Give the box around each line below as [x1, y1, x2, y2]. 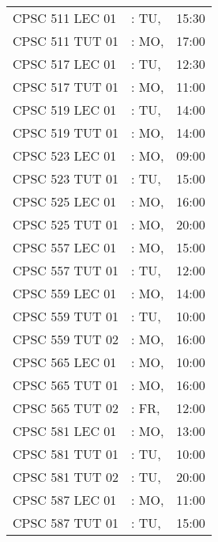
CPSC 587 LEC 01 [13, 491, 117, 509]
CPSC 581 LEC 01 [13, 422, 117, 440]
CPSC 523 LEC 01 [13, 146, 117, 165]
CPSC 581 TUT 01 [13, 445, 118, 463]
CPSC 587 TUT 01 [13, 514, 118, 532]
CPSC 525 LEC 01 [13, 192, 117, 210]
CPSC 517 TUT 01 [13, 78, 118, 96]
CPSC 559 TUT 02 [13, 330, 118, 348]
